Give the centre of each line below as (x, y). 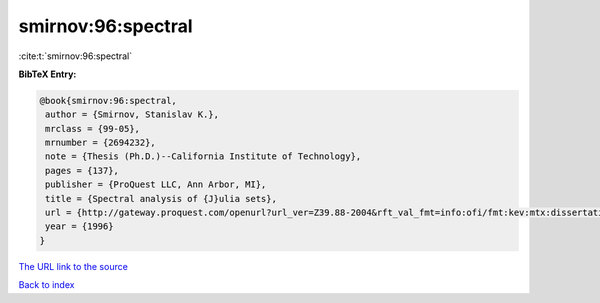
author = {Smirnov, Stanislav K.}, (132, 114)
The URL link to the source (73, 266)
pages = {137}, (82, 170)
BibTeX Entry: (47, 74)
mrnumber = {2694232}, (101, 143)
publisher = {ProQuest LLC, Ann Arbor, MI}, (156, 184)
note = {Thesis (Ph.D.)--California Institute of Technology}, (203, 156)
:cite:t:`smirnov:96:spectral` (75, 56)
